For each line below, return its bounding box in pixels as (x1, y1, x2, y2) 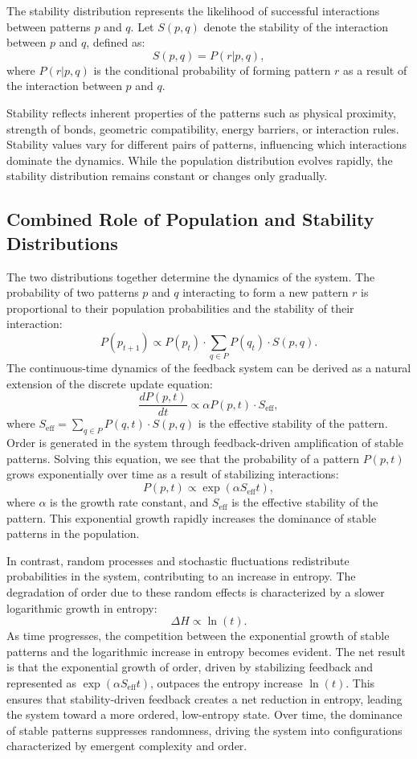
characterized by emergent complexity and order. (6, 737, 247, 754)
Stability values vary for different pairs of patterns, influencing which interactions (6, 136, 407, 153)
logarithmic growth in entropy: (6, 599, 157, 616)
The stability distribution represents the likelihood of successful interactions (6, 2, 380, 18)
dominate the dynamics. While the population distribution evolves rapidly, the (6, 151, 393, 168)
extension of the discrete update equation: (6, 375, 213, 392)
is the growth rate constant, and (50, 494, 209, 511)
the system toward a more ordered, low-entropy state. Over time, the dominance (6, 706, 403, 723)
